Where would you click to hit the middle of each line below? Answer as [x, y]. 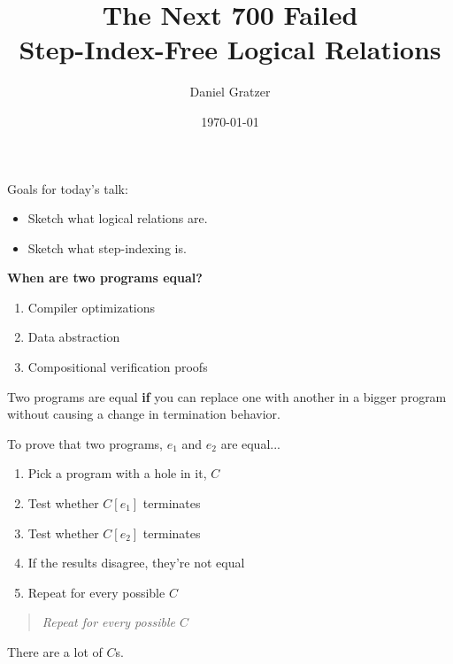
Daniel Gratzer [230, 92]
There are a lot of [55, 652]
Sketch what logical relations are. [118, 218]
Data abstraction [74, 337]
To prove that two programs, [85, 443]
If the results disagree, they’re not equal [136, 563]
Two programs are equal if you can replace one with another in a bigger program [227, 396]
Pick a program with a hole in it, [117, 473]
